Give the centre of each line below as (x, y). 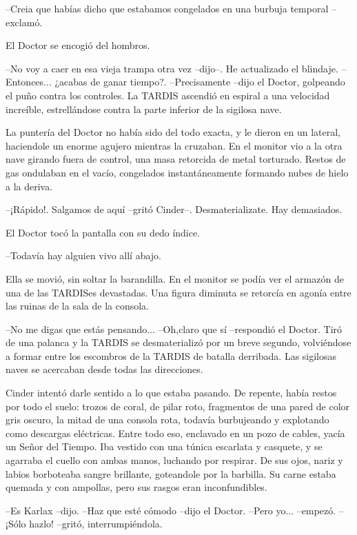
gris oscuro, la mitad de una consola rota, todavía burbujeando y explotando (167, 420)
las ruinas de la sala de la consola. (77, 306)
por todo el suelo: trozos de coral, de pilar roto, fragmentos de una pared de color (178, 406)
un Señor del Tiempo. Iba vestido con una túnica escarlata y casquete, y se (164, 446)
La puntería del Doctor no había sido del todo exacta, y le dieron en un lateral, (173, 132)
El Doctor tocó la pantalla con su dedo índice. (103, 232)
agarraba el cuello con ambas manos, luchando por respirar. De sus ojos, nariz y (174, 460)
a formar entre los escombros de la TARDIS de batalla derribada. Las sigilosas (171, 355)
